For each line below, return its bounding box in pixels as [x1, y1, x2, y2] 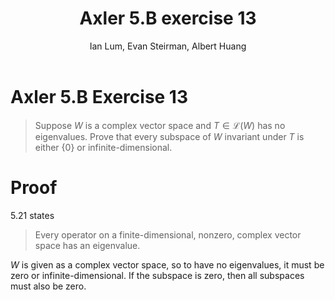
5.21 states [10, 209, 55, 221]
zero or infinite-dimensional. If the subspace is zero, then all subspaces [10, 269, 305, 281]
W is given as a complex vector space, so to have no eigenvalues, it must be [10, 258, 325, 271]
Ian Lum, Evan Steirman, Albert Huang [89, 40, 247, 52]
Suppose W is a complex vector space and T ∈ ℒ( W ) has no [34, 119, 286, 131]
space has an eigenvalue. [34, 239, 141, 251]
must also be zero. [10, 280, 87, 292]
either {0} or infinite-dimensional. [34, 141, 173, 153]
